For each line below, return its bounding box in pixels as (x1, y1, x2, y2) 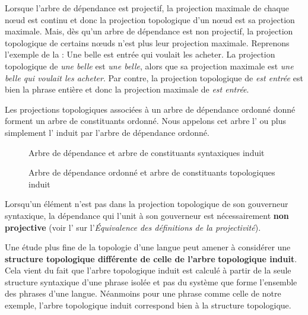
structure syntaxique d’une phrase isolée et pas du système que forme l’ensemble (5, 275, 297, 288)
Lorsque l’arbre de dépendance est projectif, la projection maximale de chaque (5, 2, 289, 14)
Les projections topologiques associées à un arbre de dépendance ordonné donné (5, 103, 296, 115)
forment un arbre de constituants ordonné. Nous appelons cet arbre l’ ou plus (5, 114, 286, 127)
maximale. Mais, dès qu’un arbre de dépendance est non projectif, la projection (5, 25, 293, 37)
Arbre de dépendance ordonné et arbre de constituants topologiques (28, 166, 275, 179)
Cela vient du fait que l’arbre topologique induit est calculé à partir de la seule (5, 264, 291, 276)
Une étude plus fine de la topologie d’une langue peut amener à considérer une (5, 241, 291, 253)
